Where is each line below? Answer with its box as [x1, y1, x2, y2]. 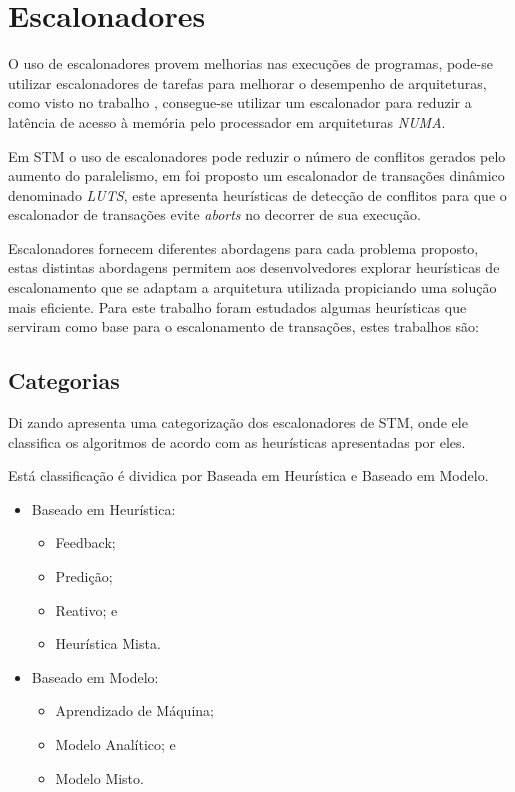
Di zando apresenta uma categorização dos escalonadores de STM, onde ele [8, 412, 468, 433]
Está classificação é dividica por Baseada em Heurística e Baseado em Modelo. [8, 465, 489, 486]
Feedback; [55, 532, 116, 553]
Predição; [55, 566, 113, 587]
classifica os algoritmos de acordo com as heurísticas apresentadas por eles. [8, 431, 466, 452]
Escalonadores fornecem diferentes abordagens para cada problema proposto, [8, 237, 479, 258]
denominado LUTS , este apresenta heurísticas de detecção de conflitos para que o [8, 184, 507, 205]
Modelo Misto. [55, 767, 144, 788]
